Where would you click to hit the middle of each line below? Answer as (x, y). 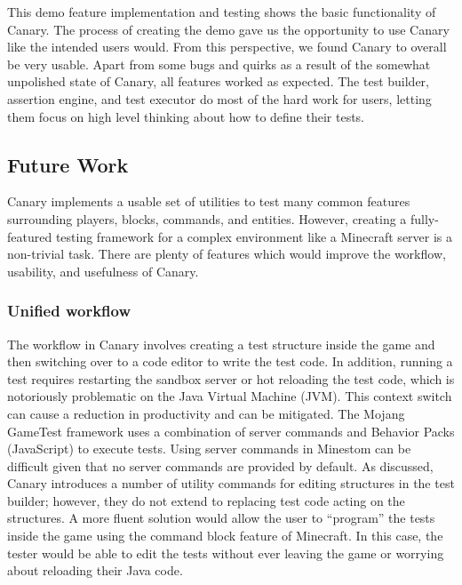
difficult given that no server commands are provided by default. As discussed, (220, 465)
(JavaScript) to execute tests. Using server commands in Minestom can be (209, 449)
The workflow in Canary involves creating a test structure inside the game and (221, 344)
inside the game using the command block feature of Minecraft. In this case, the (225, 536)
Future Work (68, 164)
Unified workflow (69, 311)
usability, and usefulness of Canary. (103, 271)
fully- (425, 218)
